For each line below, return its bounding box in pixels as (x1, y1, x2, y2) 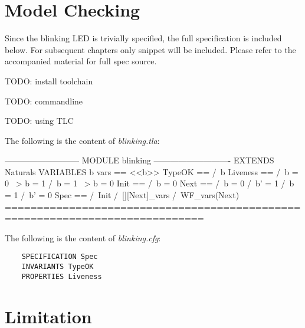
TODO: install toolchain (5, 74, 93, 87)
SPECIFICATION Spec (21, 252, 98, 261)
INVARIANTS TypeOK (21, 263, 94, 271)
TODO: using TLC (5, 114, 74, 127)
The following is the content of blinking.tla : (5, 134, 160, 146)
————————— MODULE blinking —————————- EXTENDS (5, 154, 274, 166)
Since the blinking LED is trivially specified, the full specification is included (5, 32, 282, 44)
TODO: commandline (5, 94, 83, 107)
